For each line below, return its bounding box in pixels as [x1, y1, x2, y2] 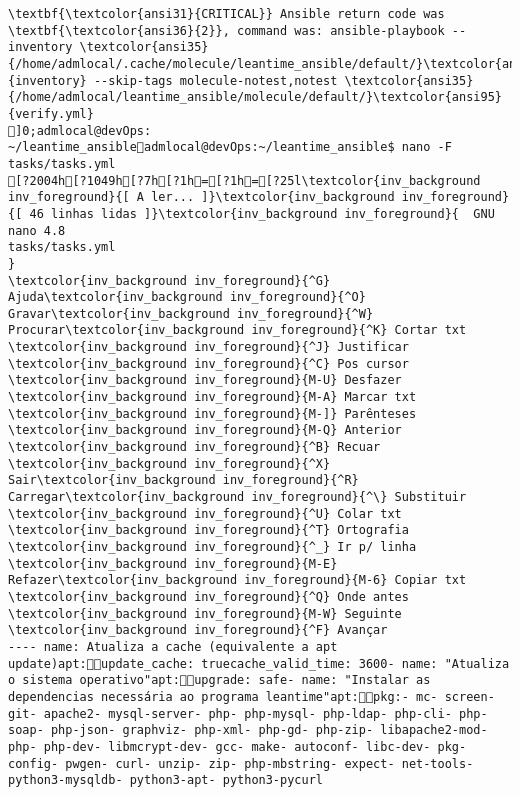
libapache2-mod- [380, 723, 488, 738]
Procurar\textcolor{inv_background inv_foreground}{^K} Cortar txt [8, 323, 467, 338]
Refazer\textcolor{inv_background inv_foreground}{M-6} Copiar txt [8, 573, 467, 588]
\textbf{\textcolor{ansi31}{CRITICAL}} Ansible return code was [8, 7, 445, 21]
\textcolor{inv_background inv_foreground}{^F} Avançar [8, 623, 388, 638]
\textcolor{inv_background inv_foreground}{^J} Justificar [8, 340, 409, 355]
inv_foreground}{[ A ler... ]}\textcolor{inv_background [8, 190, 395, 205]
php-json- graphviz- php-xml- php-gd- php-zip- [50, 723, 374, 738]
